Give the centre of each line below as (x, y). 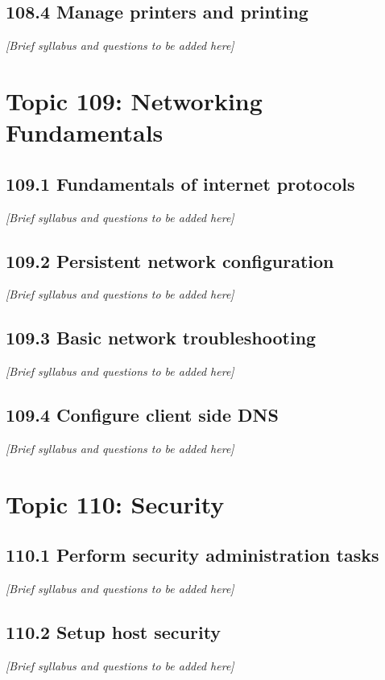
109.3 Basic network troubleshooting (161, 338)
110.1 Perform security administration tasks (192, 555)
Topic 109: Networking (134, 100)
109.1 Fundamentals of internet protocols (180, 183)
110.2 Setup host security (114, 632)
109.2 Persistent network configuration (170, 260)
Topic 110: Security (115, 503)
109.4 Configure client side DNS (142, 415)
